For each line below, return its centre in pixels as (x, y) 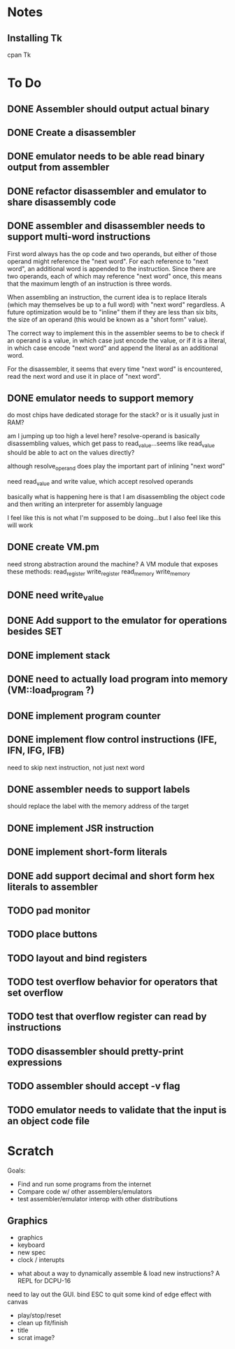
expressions (35, 1062)
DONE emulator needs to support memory (101, 398)
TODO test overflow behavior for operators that (113, 982)
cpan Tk (19, 55)
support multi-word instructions (79, 237)
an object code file (48, 1121)
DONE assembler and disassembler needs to (106, 226)
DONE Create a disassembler (72, 133)
